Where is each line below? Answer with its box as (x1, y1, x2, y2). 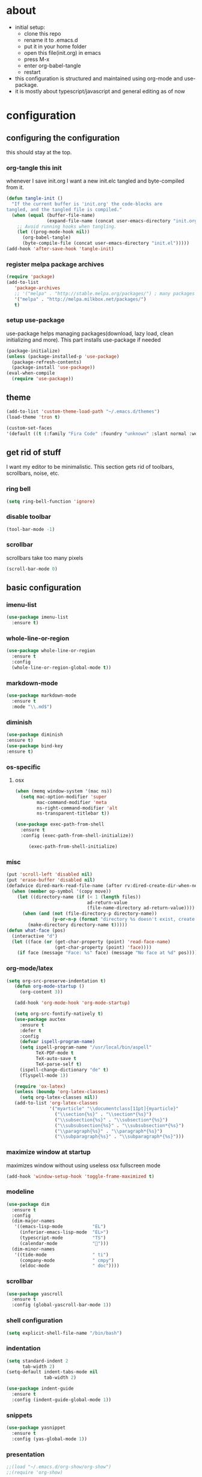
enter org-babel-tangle (23, 61, 81, 69)
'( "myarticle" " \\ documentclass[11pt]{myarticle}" (49, 1106, 179, 1112)
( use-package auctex (14, 1016, 66, 1022)
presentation (6, 1450, 45, 1458)
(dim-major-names (11, 1218, 55, 1224)
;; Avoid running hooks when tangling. (17, 224, 117, 230)
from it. (6, 184, 24, 191)
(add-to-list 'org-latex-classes (14, 1100, 98, 1106)
